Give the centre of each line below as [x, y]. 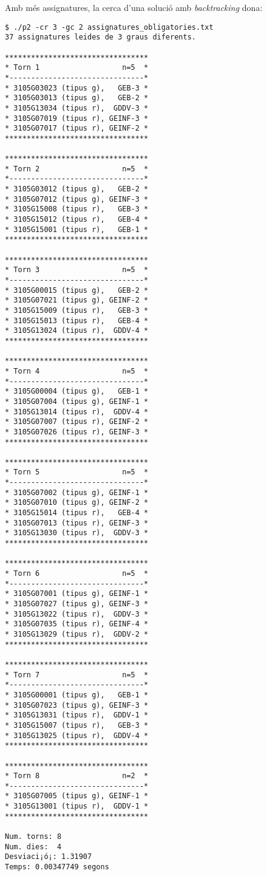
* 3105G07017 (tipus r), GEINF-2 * [77, 128]
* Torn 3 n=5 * [77, 270]
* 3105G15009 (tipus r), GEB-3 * [77, 310]
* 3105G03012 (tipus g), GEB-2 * [77, 189]
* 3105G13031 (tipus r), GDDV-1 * [77, 715]
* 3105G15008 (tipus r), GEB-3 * [77, 209]
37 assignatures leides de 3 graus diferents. [100, 37]
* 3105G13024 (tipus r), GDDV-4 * [77, 331]
